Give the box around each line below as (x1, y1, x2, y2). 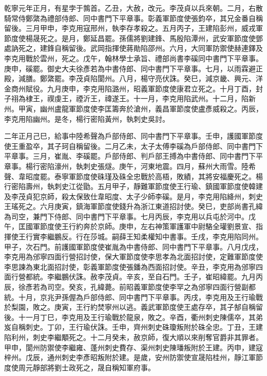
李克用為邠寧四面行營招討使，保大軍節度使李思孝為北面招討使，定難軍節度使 (4, 251, 263, 262)
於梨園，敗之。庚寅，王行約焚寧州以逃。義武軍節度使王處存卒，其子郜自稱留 (4, 302, 263, 312)
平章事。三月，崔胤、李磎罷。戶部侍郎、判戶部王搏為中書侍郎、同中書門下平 (4, 151, 263, 161)
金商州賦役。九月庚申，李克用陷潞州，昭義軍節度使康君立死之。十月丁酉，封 (4, 83, 263, 93)
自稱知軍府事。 (104, 362, 155, 372)
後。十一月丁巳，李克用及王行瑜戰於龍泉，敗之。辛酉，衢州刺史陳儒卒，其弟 (4, 311, 263, 322)
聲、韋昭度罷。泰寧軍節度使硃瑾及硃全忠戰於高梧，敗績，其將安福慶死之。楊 (4, 171, 263, 181)
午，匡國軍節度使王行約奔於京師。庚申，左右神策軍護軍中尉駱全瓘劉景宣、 (4, 221, 256, 232)
